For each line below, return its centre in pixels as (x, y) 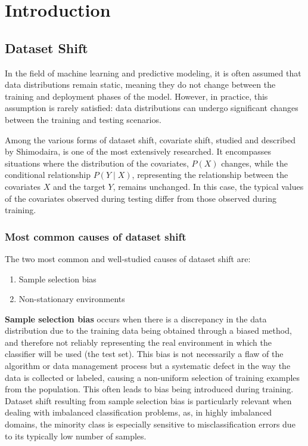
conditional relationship (48, 175)
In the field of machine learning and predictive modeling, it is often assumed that (153, 73)
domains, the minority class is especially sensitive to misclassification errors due (150, 424)
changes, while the (254, 163)
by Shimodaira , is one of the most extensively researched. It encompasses (138, 151)
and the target (79, 186)
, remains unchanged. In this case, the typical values (208, 186)
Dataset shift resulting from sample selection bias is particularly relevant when (148, 400)
